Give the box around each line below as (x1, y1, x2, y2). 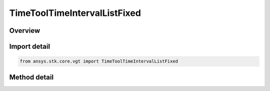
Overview (9, 26, 40, 35)
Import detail (9, 42, 50, 51)
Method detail (9, 73, 54, 82)
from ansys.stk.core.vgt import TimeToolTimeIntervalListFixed (19, 59, 178, 64)
